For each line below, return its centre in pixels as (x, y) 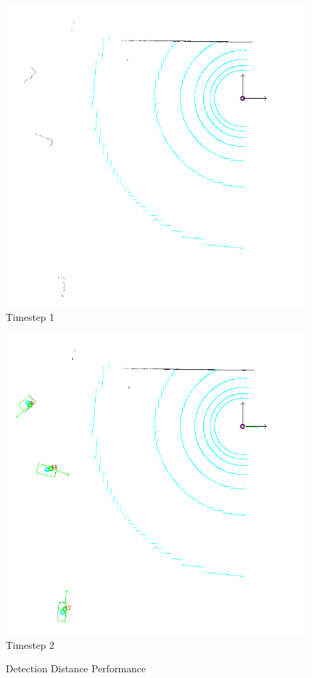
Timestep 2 (30, 644)
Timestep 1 (30, 316)
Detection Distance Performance (76, 668)
